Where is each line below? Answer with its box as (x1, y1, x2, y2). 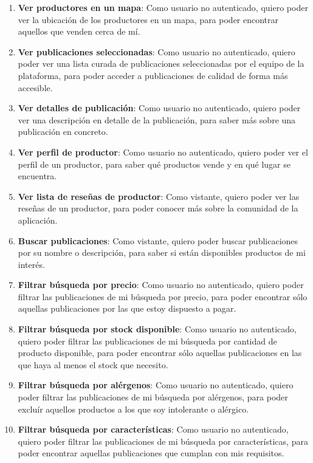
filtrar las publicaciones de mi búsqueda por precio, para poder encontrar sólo (18, 290, 308, 303)
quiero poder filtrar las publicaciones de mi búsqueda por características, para (18, 434, 308, 447)
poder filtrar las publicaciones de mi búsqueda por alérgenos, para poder (18, 391, 288, 403)
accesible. (18, 81, 53, 94)
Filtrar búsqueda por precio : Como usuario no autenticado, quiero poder (18, 278, 304, 291)
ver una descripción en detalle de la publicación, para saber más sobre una (18, 113, 296, 126)
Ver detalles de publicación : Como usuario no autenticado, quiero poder (18, 101, 301, 114)
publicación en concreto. (18, 125, 108, 138)
